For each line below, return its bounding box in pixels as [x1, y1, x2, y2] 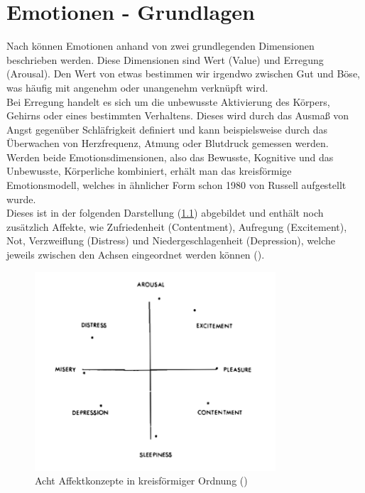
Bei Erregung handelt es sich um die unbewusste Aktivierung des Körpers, [6, 94, 330, 109]
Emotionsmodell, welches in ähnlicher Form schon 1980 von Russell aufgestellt [6, 178, 347, 193]
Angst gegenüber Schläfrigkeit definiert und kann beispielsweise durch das [6, 121, 328, 136]
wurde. [6, 191, 36, 206]
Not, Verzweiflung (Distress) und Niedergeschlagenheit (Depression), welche [6, 233, 335, 248]
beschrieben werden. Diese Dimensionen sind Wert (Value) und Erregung [6, 52, 324, 67]
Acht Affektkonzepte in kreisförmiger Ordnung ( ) [35, 473, 248, 488]
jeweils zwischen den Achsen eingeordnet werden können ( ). [6, 247, 265, 262]
